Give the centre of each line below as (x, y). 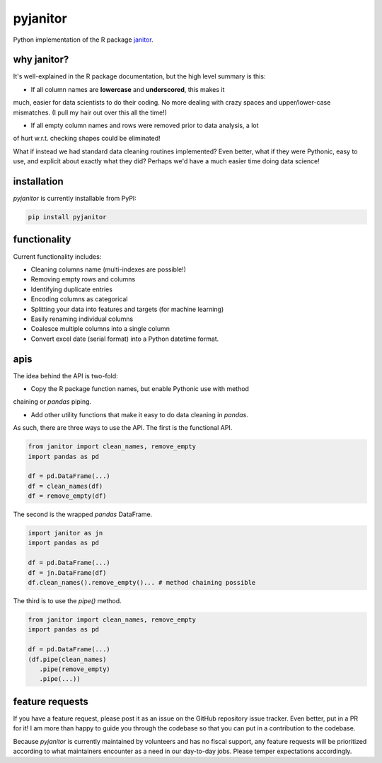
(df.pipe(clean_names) (67, 659)
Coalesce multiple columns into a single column (100, 329)
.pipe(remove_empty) (75, 669)
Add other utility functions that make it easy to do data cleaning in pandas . (140, 414)
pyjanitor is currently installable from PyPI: (75, 199)
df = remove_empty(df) (67, 496)
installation (38, 181)
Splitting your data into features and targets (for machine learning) (127, 309)
